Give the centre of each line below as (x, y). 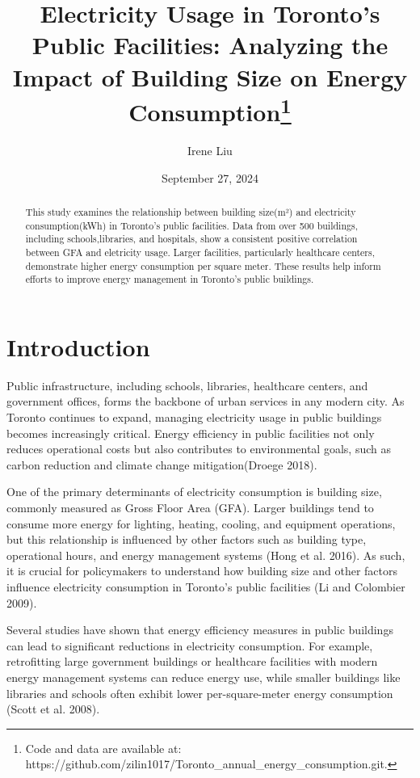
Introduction (78, 346)
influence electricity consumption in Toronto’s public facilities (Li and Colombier (206, 587)
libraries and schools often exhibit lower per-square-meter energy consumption (200, 693)
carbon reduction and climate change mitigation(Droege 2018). (162, 464)
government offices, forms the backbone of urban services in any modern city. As (206, 401)
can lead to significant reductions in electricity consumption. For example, (190, 645)
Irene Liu (210, 151)
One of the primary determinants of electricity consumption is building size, (194, 492)
